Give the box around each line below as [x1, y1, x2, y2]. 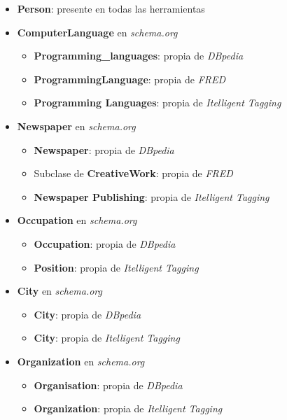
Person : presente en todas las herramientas [17, 1, 205, 15]
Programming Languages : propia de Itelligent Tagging [34, 95, 281, 110]
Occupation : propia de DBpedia [34, 236, 176, 251]
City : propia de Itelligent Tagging [34, 330, 180, 345]
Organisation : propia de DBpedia [34, 377, 183, 392]
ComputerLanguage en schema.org [17, 24, 178, 39]
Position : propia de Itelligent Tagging [34, 260, 199, 274]
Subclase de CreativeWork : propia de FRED [34, 166, 233, 181]
